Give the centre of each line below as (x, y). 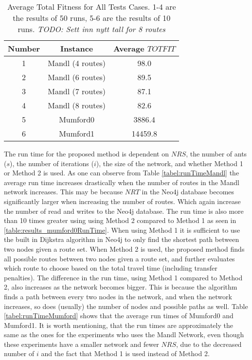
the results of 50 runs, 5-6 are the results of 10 (92, 18)
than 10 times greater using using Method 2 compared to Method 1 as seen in (120, 220)
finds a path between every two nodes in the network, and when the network (118, 296)
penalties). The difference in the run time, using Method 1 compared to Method (123, 277)
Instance (77, 48)
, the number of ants (216, 154)
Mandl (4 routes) (77, 63)
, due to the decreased (209, 344)
